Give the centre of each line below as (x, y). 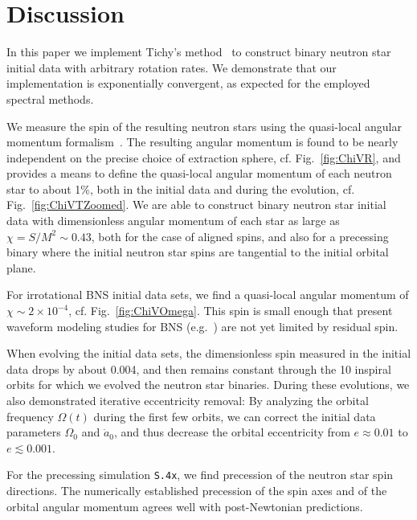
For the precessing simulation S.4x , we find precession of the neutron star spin (200, 475)
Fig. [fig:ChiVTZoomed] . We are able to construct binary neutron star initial (196, 205)
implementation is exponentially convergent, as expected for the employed (188, 83)
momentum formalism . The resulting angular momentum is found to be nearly (202, 142)
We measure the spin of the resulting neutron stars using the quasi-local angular (204, 126)
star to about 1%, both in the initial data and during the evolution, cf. (181, 188)
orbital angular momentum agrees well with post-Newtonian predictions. (185, 506)
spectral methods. (50, 98)
